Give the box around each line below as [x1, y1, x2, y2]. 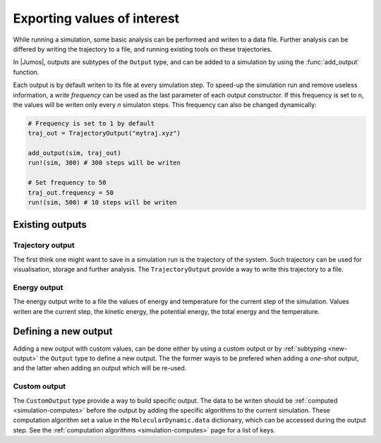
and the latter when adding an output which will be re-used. [13, 364, 187, 372]
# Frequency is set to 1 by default [28, 119, 155, 127]
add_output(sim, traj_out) [28, 149, 121, 157]
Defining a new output [13, 325, 113, 338]
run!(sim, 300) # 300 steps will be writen [28, 159, 181, 167]
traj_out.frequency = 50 [28, 188, 114, 197]
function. [13, 68, 40, 76]
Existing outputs [13, 219, 87, 231]
